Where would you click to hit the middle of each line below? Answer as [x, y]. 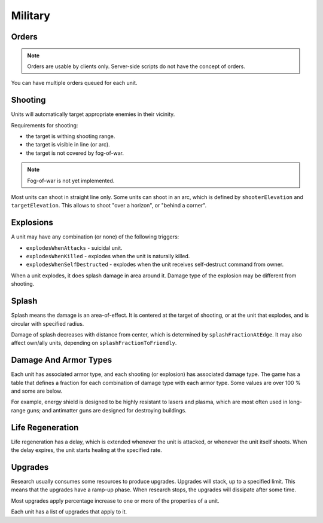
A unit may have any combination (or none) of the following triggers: [95, 237]
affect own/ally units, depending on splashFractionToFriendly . [94, 343]
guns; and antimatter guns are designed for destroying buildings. [107, 410]
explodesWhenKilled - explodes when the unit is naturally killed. [108, 256]
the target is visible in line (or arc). [68, 145]
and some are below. [37, 391]
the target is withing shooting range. [71, 136]
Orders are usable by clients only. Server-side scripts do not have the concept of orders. [136, 66]
